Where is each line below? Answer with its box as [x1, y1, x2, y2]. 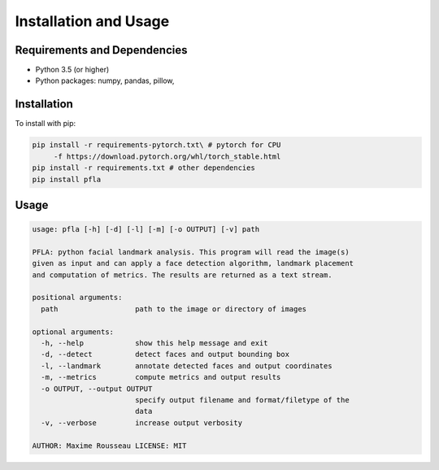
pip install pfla [32, 175, 102, 184]
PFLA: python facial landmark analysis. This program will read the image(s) [32, 247, 350, 256]
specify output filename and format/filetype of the [134, 395, 350, 404]
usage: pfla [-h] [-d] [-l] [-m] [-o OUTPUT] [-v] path [32, 224, 260, 234]
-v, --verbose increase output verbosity [41, 418, 243, 427]
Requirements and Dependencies [15, 43, 188, 57]
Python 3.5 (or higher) [35, 65, 110, 75]
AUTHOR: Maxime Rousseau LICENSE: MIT [32, 441, 187, 450]
